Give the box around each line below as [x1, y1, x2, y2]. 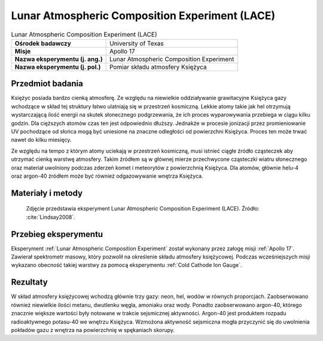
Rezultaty [11, 277, 48, 287]
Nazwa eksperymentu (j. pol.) [14, 63, 101, 71]
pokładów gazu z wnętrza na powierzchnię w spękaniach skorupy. [11, 326, 175, 333]
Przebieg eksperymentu [11, 229, 103, 239]
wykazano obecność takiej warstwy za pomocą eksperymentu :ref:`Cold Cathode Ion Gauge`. [11, 261, 242, 269]
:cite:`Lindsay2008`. [26, 213, 76, 221]
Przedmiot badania [11, 78, 83, 89]
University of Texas [109, 39, 164, 47]
